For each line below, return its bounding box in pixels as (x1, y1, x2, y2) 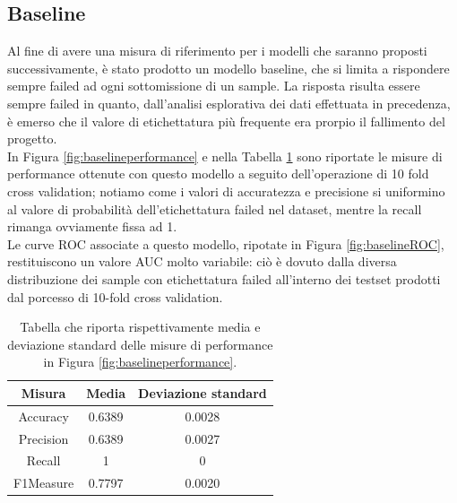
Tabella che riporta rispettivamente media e (20, 317, 261, 336)
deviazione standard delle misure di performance (7, 334, 273, 353)
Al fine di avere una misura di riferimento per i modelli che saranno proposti (7, 41, 427, 60)
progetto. (7, 129, 57, 148)
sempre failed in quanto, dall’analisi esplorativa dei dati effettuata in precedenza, (7, 93, 451, 112)
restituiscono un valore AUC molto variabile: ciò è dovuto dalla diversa (7, 252, 397, 271)
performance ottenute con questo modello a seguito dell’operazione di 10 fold (7, 164, 429, 183)
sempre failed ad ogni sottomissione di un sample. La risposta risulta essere (7, 76, 420, 95)
